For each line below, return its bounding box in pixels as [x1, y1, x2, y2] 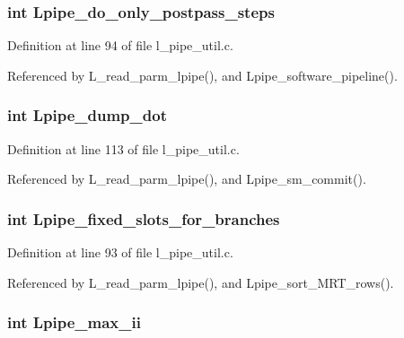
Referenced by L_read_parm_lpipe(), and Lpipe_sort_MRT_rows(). [7, 273, 394, 291]
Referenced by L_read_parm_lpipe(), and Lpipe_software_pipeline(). [7, 65, 398, 84]
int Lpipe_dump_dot [7, 104, 167, 126]
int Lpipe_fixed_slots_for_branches [7, 207, 280, 230]
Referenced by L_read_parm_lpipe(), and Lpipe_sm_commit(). [7, 169, 366, 188]
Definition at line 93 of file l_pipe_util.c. [7, 243, 233, 262]
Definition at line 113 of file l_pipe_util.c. [7, 139, 240, 158]
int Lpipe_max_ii [7, 311, 141, 334]
